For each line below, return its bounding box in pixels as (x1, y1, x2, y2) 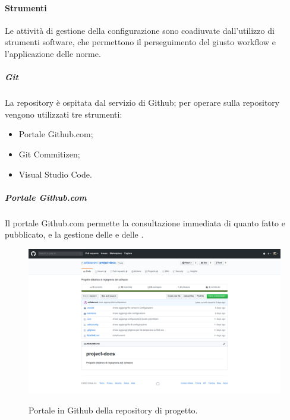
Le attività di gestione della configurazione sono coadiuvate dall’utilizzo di (5, 24, 275, 36)
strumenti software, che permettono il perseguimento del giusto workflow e (5, 36, 276, 48)
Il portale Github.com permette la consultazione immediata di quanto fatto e (5, 216, 285, 229)
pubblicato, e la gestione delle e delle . (5, 228, 144, 241)
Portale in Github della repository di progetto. (29, 403, 198, 416)
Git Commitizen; (18, 147, 80, 160)
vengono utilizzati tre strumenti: (5, 108, 122, 120)
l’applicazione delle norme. (5, 47, 101, 59)
